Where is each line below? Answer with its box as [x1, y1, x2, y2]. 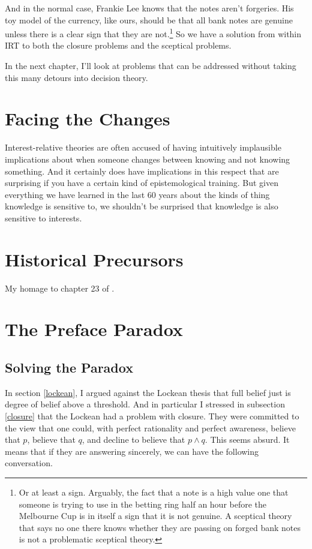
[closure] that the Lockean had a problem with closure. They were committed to [5, 409, 299, 422]
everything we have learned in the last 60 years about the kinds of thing [5, 188, 270, 200]
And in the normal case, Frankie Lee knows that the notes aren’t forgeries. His [5, 2, 294, 14]
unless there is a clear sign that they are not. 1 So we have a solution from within [5, 26, 302, 40]
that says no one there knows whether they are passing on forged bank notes [19, 521, 301, 533]
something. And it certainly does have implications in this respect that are [5, 164, 279, 177]
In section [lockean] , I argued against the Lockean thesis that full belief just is [5, 386, 291, 398]
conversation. [5, 457, 53, 469]
